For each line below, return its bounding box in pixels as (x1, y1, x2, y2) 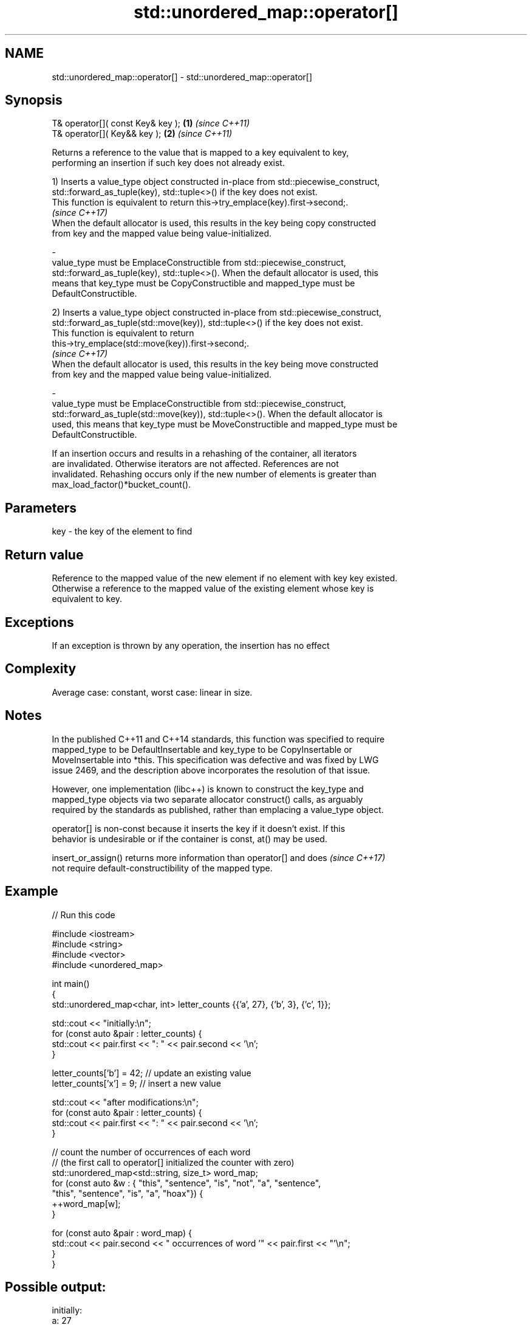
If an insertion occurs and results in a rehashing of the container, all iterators (52, 448, 357, 459)
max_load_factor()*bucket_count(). (52, 479, 191, 490)
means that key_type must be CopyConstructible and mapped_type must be (52, 278, 355, 289)
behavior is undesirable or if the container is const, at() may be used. (52, 833, 327, 844)
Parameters (5, 500, 77, 516)
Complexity (5, 661, 77, 677)
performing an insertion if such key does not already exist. (52, 157, 285, 168)
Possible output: (5, 1279, 106, 1295)
